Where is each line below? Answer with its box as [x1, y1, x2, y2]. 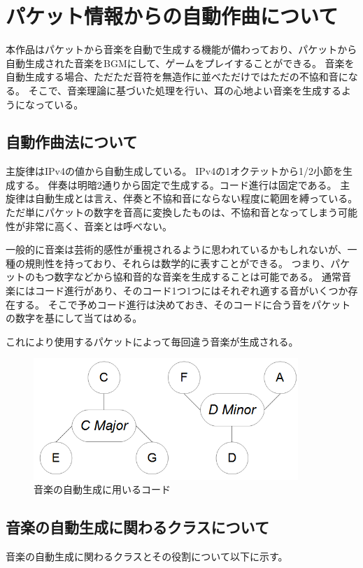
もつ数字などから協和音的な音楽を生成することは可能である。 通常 [34, 269, 341, 284]
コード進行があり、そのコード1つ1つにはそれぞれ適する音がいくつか [34, 283, 348, 298]
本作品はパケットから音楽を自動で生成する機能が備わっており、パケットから [6, 42, 357, 57]
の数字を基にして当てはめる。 [6, 311, 143, 325]
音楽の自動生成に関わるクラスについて [6, 516, 269, 538]
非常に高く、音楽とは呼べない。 [24, 218, 172, 233]
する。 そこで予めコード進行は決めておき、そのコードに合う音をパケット [15, 297, 351, 311]
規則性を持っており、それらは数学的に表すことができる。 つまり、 [24, 255, 331, 270]
